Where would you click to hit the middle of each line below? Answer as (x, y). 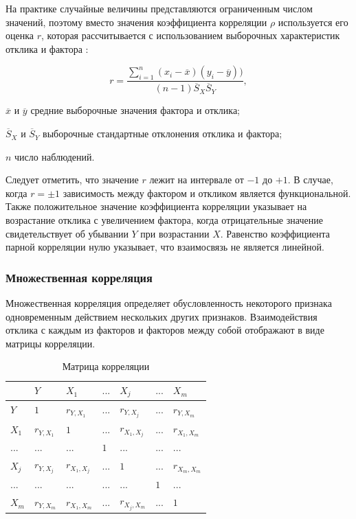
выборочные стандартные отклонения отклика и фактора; (163, 134)
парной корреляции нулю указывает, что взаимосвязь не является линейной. (165, 247)
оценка (20, 35)
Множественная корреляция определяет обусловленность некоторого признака (169, 303)
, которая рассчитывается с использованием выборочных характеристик (191, 35)
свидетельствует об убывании (67, 233)
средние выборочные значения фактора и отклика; (135, 110)
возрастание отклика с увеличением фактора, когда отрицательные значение (164, 220)
